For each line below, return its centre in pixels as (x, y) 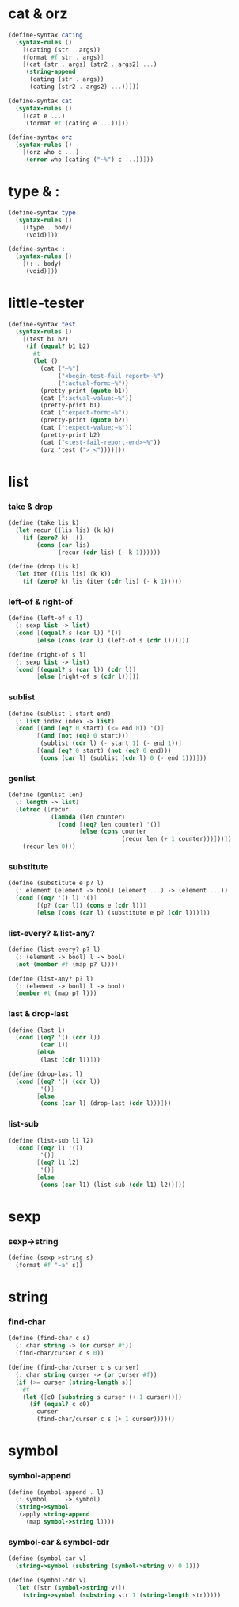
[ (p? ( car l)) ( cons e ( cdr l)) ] (92, 905)
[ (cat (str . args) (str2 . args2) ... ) (90, 64)
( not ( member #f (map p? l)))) (67, 964)
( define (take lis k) (44, 523)
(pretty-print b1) (70, 406)
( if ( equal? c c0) (59, 1405)
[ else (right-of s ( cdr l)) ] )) (88, 677)
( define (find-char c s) (49, 1339)
